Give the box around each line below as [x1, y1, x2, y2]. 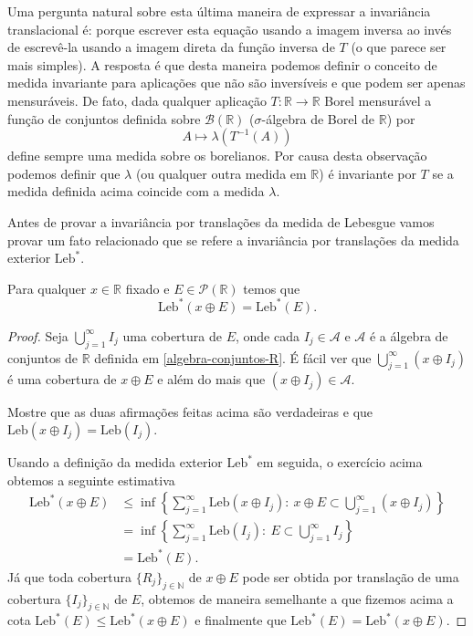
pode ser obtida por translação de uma [242, 567, 459, 586]
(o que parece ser [351, 37, 447, 57]
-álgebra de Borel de [261, 109, 375, 128]
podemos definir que [7, 163, 121, 182]
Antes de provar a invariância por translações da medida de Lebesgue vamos [7, 212, 435, 231]
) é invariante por [319, 163, 416, 182]
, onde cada [235, 326, 300, 345]
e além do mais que [157, 370, 266, 389]
